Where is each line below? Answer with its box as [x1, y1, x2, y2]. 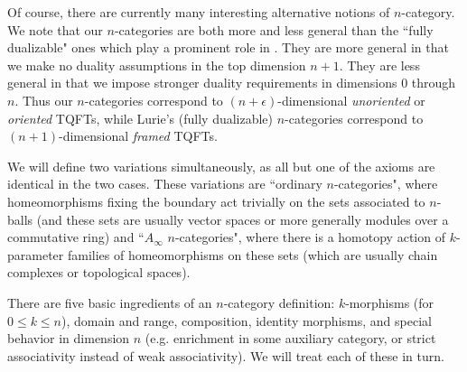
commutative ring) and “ [7, 228, 145, 246]
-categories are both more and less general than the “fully [114, 20, 434, 39]
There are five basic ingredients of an [7, 293, 212, 312]
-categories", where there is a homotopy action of [174, 228, 445, 246]
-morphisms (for [345, 293, 434, 312]
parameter [7, 245, 64, 264]
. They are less [339, 55, 420, 74]
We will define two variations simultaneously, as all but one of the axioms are [7, 156, 435, 175]
